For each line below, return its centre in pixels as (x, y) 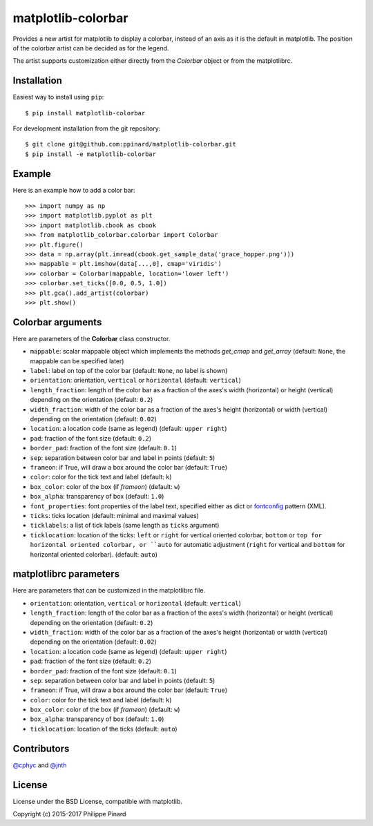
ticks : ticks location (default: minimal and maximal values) (115, 515)
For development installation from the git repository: (87, 128)
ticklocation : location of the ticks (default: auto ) (104, 729)
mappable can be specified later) (77, 361)
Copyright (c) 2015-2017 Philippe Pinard (69, 814)
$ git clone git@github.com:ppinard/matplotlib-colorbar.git (131, 144)
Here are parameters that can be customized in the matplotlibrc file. (109, 590)
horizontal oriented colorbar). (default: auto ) (94, 554)
